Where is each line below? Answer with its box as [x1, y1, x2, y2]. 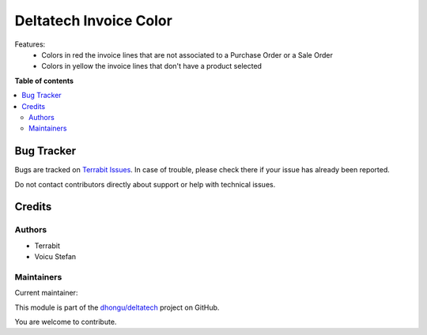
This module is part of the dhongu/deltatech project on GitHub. [14, 303, 220, 312]
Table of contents [14, 76, 74, 85]
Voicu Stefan [34, 252, 77, 262]
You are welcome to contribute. [14, 317, 117, 327]
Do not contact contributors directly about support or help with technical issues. [14, 179, 276, 189]
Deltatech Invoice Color [14, 12, 173, 29]
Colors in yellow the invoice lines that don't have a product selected [41, 62, 263, 71]
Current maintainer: [14, 288, 78, 298]
